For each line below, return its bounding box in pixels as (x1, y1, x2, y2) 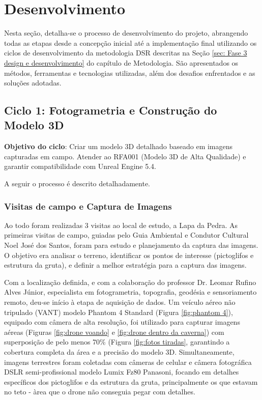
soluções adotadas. (4, 77, 62, 88)
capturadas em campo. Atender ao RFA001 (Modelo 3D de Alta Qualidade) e (4, 151, 246, 161)
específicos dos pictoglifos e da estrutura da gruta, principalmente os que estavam (4, 376, 258, 387)
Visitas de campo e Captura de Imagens (4, 199, 172, 212)
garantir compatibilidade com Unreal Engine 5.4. (4, 161, 157, 172)
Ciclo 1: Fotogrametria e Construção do (4, 102, 217, 118)
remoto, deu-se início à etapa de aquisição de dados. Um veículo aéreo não (4, 297, 236, 307)
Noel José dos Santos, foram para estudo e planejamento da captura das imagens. (4, 240, 258, 250)
